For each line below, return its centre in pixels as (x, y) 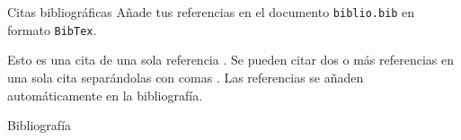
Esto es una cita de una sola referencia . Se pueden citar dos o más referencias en (231, 60)
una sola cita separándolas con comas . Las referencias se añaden (186, 77)
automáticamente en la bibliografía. (105, 95)
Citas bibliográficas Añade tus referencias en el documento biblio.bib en (211, 12)
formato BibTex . (52, 29)
